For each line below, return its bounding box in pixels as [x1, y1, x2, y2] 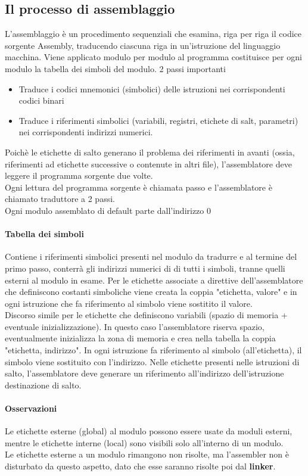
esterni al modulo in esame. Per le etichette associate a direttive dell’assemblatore [5, 273, 303, 286]
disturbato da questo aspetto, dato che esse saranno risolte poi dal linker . [5, 460, 276, 472]
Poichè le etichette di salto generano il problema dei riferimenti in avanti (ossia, [5, 145, 295, 158]
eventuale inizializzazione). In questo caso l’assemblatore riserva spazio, [5, 320, 265, 332]
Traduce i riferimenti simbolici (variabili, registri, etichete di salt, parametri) [18, 114, 298, 126]
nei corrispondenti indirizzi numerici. [18, 126, 153, 138]
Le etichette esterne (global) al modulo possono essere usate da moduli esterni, [5, 425, 293, 437]
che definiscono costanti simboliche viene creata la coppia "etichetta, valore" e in [5, 285, 297, 298]
